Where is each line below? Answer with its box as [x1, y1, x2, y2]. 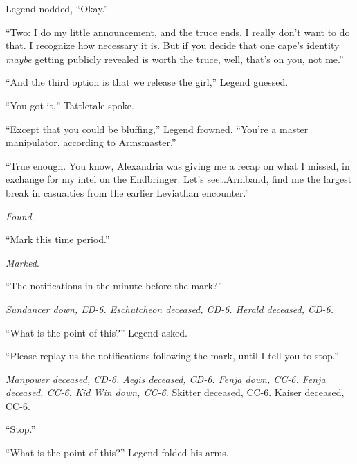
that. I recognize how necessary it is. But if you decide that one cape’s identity [6, 38, 340, 53]
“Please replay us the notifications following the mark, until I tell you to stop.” [6, 348, 339, 363]
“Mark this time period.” [6, 232, 110, 247]
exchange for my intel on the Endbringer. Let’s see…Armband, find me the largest [6, 172, 352, 186]
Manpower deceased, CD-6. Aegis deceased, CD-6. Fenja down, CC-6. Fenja [6, 371, 326, 386]
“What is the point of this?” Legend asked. [6, 325, 187, 339]
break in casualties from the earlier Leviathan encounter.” [6, 185, 250, 199]
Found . [6, 208, 35, 223]
